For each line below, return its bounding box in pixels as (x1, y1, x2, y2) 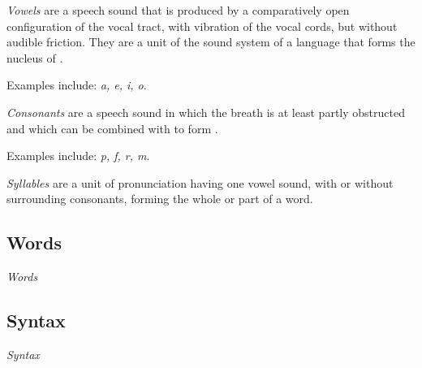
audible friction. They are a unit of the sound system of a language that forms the (6, 33, 416, 50)
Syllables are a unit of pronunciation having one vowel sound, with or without (6, 174, 394, 191)
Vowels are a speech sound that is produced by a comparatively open (6, 2, 350, 18)
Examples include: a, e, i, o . (6, 76, 147, 93)
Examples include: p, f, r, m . (6, 147, 150, 164)
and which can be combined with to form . (6, 119, 218, 136)
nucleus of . (6, 49, 63, 66)
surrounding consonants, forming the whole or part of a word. (6, 190, 313, 207)
